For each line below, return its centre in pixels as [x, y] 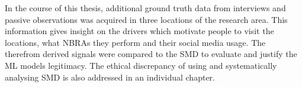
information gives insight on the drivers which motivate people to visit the [139, 31]
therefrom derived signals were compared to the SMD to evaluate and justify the [151, 54]
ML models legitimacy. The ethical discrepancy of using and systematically [141, 65]
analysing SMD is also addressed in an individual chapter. [110, 77]
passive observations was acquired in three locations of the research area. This [146, 19]
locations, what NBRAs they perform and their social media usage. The [135, 42]
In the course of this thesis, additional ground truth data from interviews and [145, 8]
